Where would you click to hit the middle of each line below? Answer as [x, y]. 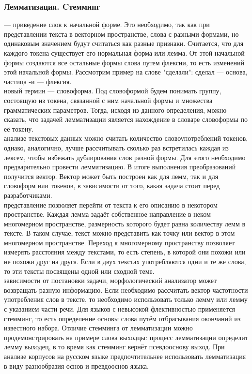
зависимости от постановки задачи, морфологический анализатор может [110, 280]
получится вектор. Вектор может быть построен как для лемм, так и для [111, 176]
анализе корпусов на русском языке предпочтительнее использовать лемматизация [125, 356]
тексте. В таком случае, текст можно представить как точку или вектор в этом [119, 233]
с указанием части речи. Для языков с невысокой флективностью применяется [119, 309]
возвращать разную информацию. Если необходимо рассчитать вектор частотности [126, 290]
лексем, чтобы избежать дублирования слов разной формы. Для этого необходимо [125, 157]
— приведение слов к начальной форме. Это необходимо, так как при [107, 24]
